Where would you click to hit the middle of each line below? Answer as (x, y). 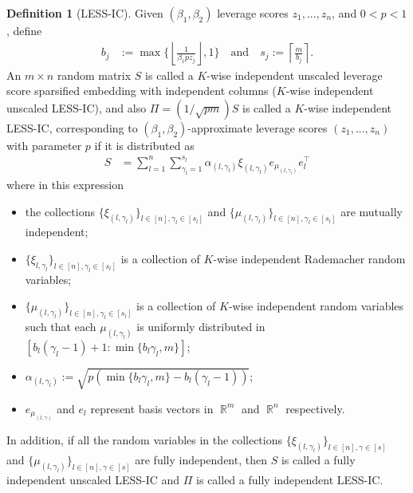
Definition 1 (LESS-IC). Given (85, 13)
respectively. (315, 408)
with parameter (44, 145)
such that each (61, 327)
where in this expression (65, 185)
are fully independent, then (201, 460)
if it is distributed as (144, 145)
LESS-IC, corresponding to (72, 127)
